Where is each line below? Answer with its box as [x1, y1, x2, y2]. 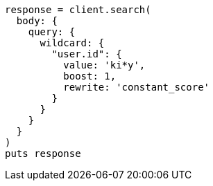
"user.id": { [51, 48, 122, 59]
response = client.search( [5, 4, 151, 15]
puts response [5, 148, 81, 159]
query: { [28, 26, 76, 37]
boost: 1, [63, 71, 117, 82]
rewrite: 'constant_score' [63, 82, 210, 93]
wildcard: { [40, 37, 105, 48]
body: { [16, 15, 58, 26]
